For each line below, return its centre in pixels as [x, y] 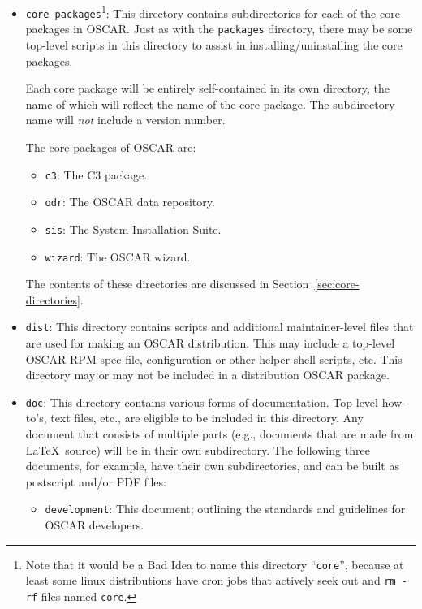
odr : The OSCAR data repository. [130, 202]
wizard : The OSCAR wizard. [118, 256]
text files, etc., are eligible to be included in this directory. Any [207, 418]
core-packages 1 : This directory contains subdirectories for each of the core [213, 12]
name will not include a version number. [125, 120]
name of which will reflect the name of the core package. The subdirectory [210, 104]
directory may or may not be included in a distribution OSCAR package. [207, 375]
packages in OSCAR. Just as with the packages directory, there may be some [219, 29]
